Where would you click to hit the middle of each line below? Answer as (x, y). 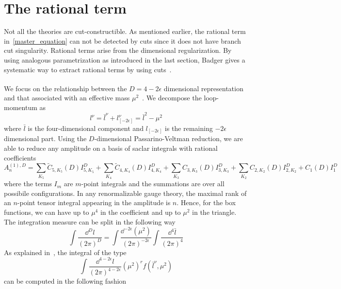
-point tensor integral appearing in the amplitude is (94, 202)
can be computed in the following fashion (65, 281)
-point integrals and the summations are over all (153, 184)
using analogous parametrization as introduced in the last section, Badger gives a (125, 59)
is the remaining (189, 128)
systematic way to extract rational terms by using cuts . (88, 69)
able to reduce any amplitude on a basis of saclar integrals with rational (111, 148)
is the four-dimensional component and (86, 128)
